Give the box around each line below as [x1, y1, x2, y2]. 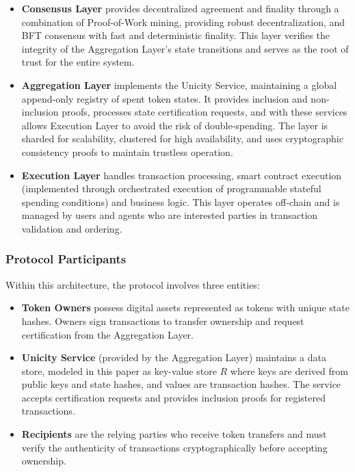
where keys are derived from [230, 363, 348, 378]
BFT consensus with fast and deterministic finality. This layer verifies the [21, 28, 330, 42]
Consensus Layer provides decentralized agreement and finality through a [21, 1, 339, 15]
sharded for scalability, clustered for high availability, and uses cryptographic [21, 131, 343, 146]
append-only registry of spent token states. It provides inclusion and [21, 91, 308, 105]
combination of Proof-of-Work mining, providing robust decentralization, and [21, 14, 345, 29]
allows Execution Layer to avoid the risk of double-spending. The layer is [21, 118, 328, 132]
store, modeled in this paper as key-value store [21, 363, 217, 378]
